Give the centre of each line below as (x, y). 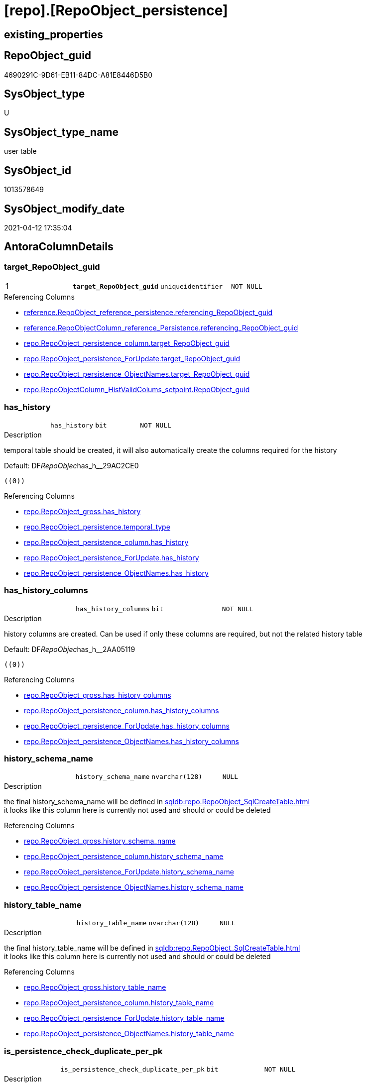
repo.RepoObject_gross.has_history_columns (98, 695)
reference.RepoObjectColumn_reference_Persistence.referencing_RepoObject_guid (161, 328)
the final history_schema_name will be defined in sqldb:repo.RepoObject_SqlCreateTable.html (157, 802)
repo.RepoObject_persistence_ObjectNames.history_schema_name (134, 887)
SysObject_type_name (61, 132)
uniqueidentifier (191, 286)
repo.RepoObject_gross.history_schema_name (100, 841)
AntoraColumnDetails (59, 247)
